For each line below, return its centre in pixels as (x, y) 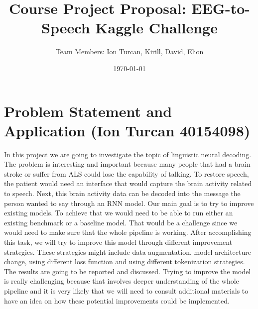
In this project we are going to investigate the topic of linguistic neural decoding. (128, 154)
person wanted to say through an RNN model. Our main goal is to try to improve (129, 203)
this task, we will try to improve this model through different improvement (118, 242)
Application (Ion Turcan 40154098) (127, 130)
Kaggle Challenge (156, 28)
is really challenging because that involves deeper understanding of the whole (122, 281)
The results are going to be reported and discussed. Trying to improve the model (128, 271)
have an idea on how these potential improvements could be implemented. (117, 300)
